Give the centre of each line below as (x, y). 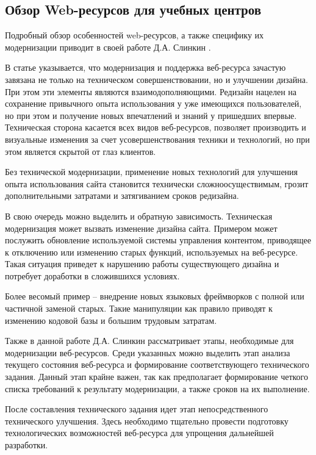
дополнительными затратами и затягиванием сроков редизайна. (122, 195)
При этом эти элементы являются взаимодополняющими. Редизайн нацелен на (151, 91)
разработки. (27, 445)
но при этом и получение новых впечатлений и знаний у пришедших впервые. (151, 115)
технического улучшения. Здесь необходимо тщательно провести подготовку (147, 421)
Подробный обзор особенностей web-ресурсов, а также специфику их (135, 35)
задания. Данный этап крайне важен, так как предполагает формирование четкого (157, 377)
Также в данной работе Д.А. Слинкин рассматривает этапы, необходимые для (149, 341)
